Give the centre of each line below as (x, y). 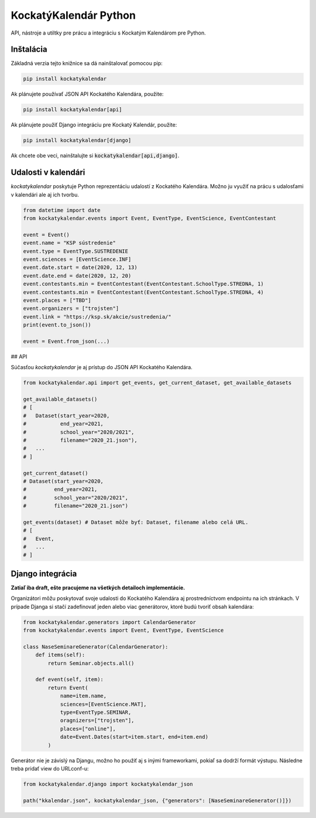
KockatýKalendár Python (73, 15)
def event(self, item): (69, 679)
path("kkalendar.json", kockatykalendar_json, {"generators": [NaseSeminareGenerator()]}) (157, 800)
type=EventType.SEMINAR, (96, 713)
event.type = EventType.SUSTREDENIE (76, 251)
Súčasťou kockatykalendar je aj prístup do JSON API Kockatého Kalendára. (102, 367)
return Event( (68, 688)
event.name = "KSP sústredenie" (70, 243)
